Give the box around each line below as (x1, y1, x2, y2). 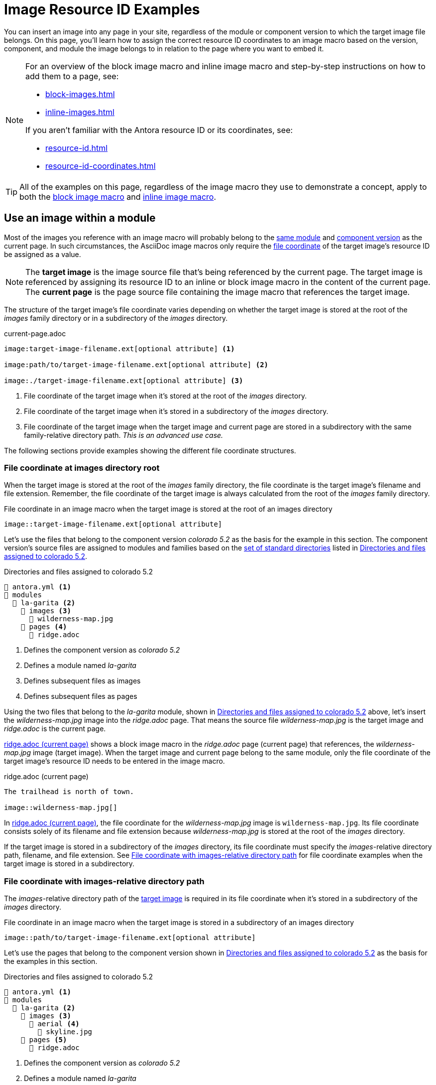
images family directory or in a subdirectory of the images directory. (4, 313, 228, 322)
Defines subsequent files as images (24, 677, 141, 685)
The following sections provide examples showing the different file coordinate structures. (4, 446, 296, 455)
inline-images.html (45, 107, 114, 117)
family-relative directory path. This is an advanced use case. (24, 430, 223, 439)
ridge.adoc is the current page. (4, 724, 106, 733)
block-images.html (45, 89, 115, 99)
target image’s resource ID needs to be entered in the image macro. (4, 757, 225, 766)
